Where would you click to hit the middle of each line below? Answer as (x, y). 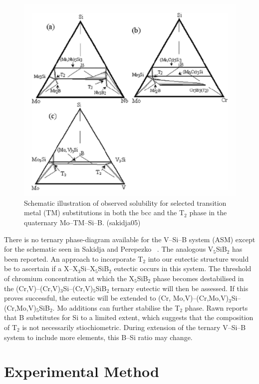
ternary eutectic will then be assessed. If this (180, 288)
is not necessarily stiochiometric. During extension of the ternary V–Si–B (134, 327)
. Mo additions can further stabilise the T (116, 307)
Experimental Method (82, 371)
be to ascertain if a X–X (41, 268)
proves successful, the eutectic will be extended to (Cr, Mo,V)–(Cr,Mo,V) (116, 298)
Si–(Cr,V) (78, 288)
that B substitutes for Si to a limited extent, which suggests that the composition (129, 317)
